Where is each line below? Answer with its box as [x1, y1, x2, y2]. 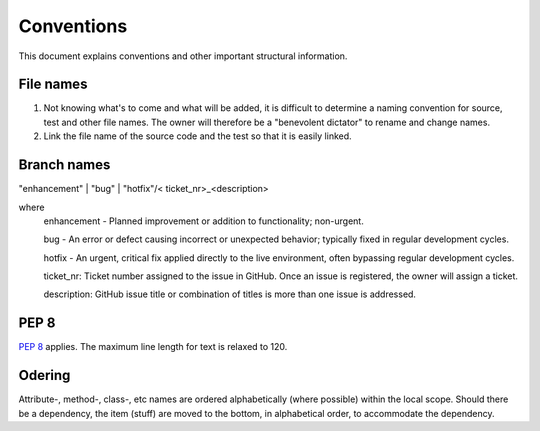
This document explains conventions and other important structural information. [18, 50, 348, 62]
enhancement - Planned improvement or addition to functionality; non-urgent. [43, 215, 364, 227]
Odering [18, 367, 71, 384]
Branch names [18, 156, 111, 174]
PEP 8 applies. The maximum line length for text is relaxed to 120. [18, 341, 288, 353]
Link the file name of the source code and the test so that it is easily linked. [43, 130, 352, 142]
